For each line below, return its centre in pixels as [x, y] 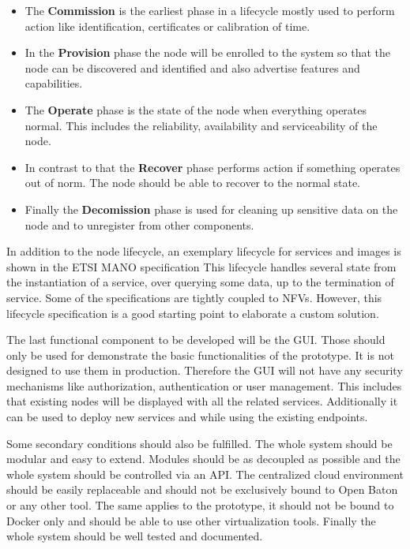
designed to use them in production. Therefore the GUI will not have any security [205, 370]
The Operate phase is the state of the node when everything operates [196, 109]
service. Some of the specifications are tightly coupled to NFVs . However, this [194, 297]
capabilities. [54, 83]
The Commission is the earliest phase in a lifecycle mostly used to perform [210, 10]
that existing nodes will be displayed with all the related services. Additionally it [202, 401]
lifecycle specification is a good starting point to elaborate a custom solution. [193, 313]
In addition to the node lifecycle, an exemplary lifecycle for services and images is [204, 251]
